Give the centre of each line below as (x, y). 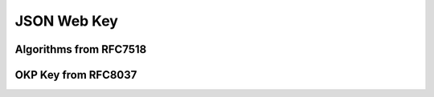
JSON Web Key (66, 21)
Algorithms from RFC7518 (81, 49)
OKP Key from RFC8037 (76, 75)
